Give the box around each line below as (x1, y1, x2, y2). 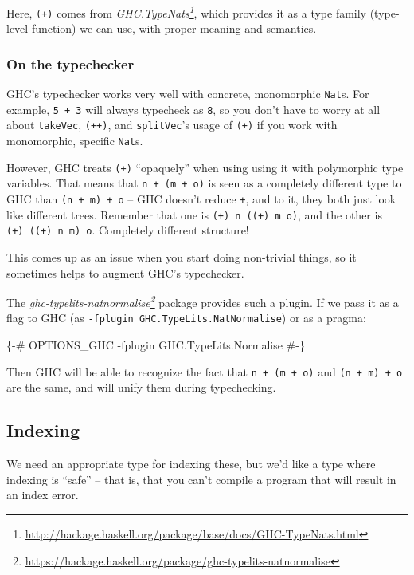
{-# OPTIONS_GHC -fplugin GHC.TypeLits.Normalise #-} (6, 337, 305, 353)
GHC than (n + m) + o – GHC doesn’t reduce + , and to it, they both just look (6, 191, 396, 207)
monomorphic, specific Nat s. (6, 132, 143, 149)
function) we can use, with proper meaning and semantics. (31, 20, 317, 37)
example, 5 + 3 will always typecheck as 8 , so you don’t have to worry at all (6, 100, 381, 117)
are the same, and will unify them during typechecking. (6, 379, 276, 396)
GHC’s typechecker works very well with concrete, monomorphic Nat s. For (6, 85, 369, 102)
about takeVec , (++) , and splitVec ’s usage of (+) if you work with (6, 116, 338, 133)
